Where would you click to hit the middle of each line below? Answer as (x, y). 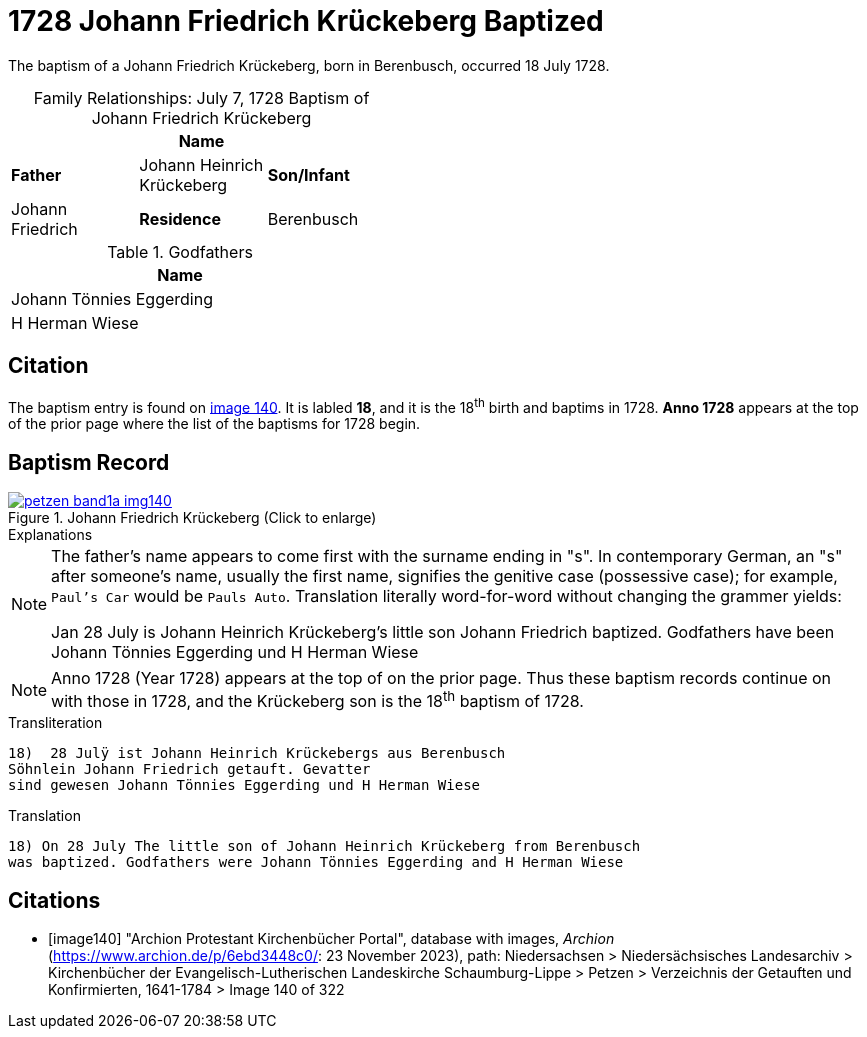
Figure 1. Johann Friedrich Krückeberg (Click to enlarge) (192, 518)
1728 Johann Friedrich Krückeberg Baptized (306, 21)
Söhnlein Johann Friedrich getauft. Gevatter (189, 769)
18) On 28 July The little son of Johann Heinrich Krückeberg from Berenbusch (324, 846)
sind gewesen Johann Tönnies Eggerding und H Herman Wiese (244, 785)
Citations (54, 900)
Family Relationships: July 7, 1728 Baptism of (201, 97)
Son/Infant (308, 174)
